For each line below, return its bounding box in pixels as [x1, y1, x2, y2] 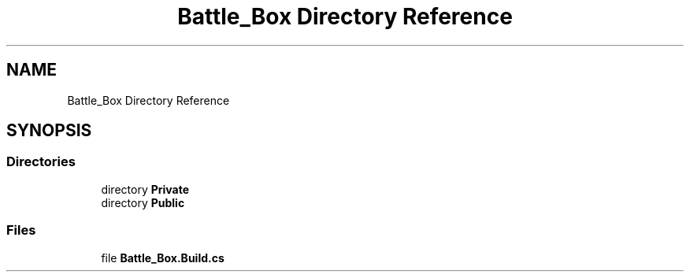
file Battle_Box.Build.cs [101, 250, 224, 265]
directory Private [101, 182, 190, 196]
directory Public [101, 195, 185, 209]
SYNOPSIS [6, 120, 92, 141]
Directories [6, 154, 76, 170]
